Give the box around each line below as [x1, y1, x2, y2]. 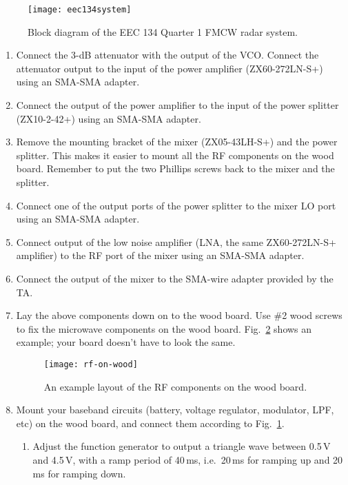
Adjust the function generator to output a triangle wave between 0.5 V [32, 439, 331, 453]
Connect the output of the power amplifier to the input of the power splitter [16, 98, 339, 112]
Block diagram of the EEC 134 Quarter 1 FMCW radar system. [28, 24, 298, 39]
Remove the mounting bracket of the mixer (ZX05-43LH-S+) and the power [16, 134, 338, 149]
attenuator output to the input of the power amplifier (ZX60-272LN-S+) [16, 61, 323, 75]
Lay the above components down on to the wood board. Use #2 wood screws [16, 308, 342, 322]
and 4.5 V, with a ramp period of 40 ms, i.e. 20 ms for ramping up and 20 [32, 452, 343, 466]
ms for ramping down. [32, 466, 126, 480]
